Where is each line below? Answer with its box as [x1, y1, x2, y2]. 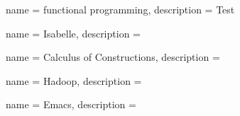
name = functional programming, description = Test [6, 2, 235, 16]
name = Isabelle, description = [6, 25, 141, 40]
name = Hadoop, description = [6, 73, 142, 88]
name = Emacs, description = [6, 97, 136, 112]
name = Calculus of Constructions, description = [6, 50, 220, 64]
